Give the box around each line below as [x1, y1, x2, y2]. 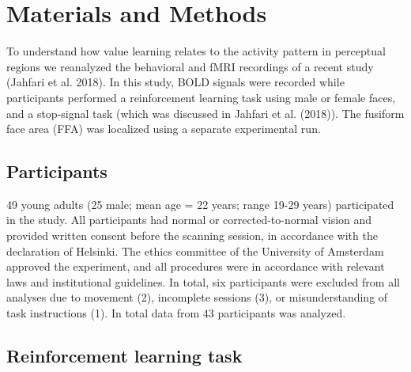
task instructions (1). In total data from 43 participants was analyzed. [6, 305, 346, 321]
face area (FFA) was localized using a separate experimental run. [6, 120, 321, 137]
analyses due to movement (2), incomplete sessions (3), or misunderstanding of [6, 289, 388, 306]
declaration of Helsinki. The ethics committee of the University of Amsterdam [6, 242, 384, 259]
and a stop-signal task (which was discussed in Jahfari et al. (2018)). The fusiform [6, 104, 405, 121]
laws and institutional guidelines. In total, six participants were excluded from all [6, 273, 400, 290]
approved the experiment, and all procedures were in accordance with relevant [6, 258, 385, 275]
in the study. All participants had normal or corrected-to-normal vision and [6, 211, 372, 228]
